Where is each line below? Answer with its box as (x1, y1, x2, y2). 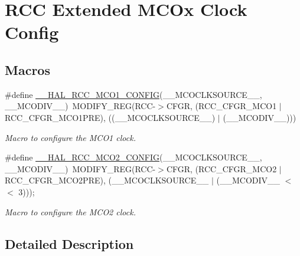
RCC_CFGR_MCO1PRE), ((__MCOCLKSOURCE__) (5, 111, 216, 123)
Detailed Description (5, 234, 134, 252)
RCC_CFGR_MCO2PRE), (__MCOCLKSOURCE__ (5, 174, 209, 186)
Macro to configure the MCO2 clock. (5, 205, 136, 218)
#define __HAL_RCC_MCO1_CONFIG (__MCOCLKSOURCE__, (5, 88, 262, 100)
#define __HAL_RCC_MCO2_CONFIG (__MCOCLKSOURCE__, (5, 151, 262, 163)
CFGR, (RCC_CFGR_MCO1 (166, 100, 277, 112)
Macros (5, 60, 50, 78)
